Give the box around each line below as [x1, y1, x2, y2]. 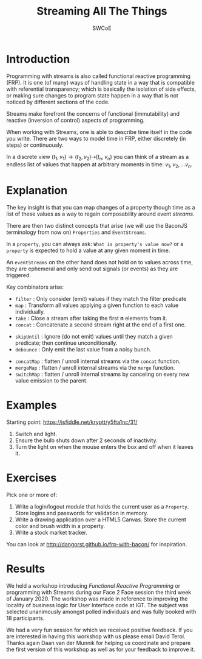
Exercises [6, 471, 57, 485]
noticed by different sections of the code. [6, 98, 110, 105]
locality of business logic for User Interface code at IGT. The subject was [6, 602, 189, 609]
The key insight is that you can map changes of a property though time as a [6, 204, 195, 211]
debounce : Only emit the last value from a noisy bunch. [15, 346, 152, 353]
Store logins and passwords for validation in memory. [15, 510, 149, 517]
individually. [15, 308, 45, 315]
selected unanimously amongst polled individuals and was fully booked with [6, 608, 197, 616]
